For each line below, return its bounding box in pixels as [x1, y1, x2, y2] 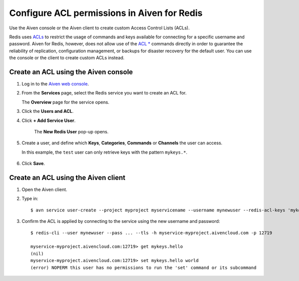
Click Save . [21, 161, 45, 167]
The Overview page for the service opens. [21, 99, 110, 105]
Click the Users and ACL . [21, 108, 74, 114]
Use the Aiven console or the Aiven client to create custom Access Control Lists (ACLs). [9, 25, 190, 31]
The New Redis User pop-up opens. [34, 128, 109, 134]
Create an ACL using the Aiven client [9, 173, 126, 182]
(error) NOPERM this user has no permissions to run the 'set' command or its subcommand [30, 265, 257, 271]
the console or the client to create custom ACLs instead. [9, 55, 125, 61]
